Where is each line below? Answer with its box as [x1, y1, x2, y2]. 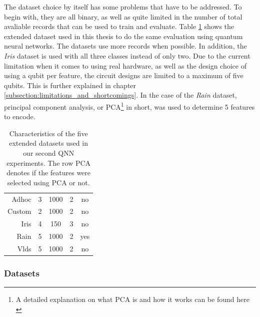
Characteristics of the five [9, 128, 88, 138]
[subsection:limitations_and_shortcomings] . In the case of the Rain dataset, [4, 90, 237, 100]
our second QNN [23, 147, 74, 158]
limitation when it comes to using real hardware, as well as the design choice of [4, 60, 247, 71]
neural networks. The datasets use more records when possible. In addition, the [4, 41, 247, 51]
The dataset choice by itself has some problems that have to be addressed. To [4, 2, 242, 12]
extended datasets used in [9, 138, 88, 148]
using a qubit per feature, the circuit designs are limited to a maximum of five [4, 70, 243, 81]
